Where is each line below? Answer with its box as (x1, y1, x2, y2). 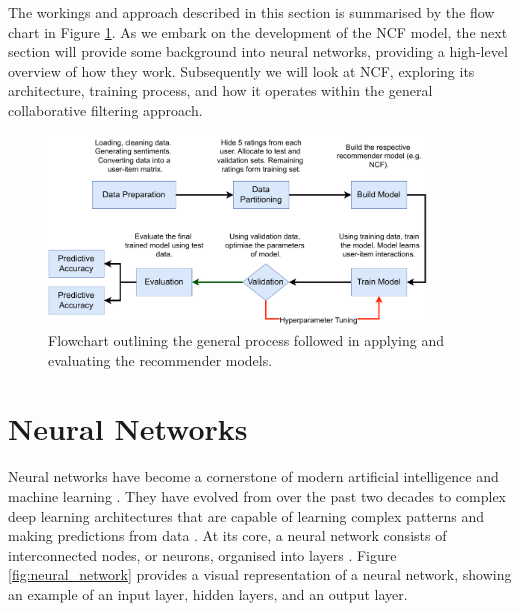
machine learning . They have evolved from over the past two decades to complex (8, 485, 506, 506)
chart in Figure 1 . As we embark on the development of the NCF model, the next (8, 21, 508, 42)
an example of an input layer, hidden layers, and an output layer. (8, 583, 408, 604)
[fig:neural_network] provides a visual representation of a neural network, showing (8, 564, 512, 585)
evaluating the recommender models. (48, 349, 273, 370)
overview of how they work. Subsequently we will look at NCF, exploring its (8, 60, 475, 81)
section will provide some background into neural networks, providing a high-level (8, 41, 508, 62)
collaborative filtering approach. (8, 99, 203, 120)
